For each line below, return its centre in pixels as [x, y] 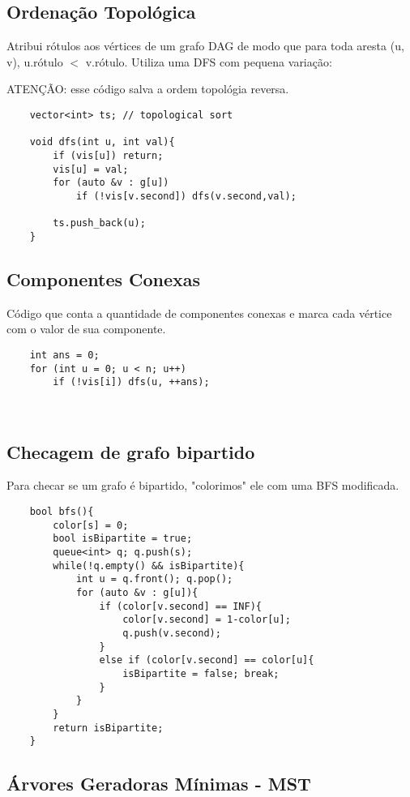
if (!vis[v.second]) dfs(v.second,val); [186, 196]
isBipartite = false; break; [201, 673]
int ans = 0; [64, 355]
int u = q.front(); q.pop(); [154, 579]
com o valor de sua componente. [86, 329]
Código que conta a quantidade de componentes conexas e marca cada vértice [199, 313]
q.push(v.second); [172, 633]
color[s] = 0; [91, 525]
